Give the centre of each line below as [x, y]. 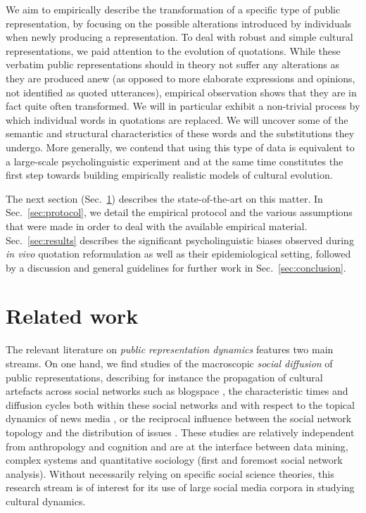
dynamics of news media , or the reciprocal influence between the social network [179, 418]
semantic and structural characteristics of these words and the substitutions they [180, 133]
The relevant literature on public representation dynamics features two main [170, 349]
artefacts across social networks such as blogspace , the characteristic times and [177, 391]
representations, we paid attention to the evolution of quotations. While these [173, 50]
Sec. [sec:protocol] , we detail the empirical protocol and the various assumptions [179, 212]
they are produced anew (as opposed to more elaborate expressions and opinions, [181, 78]
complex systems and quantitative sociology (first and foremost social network [174, 460]
